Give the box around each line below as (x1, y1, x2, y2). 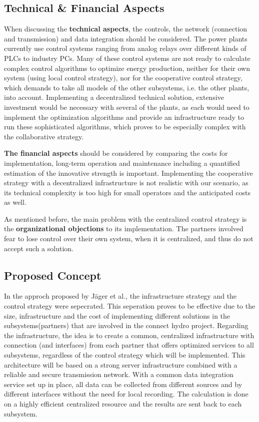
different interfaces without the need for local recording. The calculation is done (4, 389, 248, 399)
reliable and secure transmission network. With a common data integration (4, 369, 234, 380)
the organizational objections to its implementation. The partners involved (4, 223, 243, 234)
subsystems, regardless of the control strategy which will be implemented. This (4, 350, 245, 360)
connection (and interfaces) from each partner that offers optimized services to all (4, 340, 254, 350)
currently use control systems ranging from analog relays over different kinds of (4, 43, 246, 53)
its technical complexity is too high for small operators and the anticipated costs (4, 187, 250, 197)
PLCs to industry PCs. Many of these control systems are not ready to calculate (4, 52, 250, 63)
